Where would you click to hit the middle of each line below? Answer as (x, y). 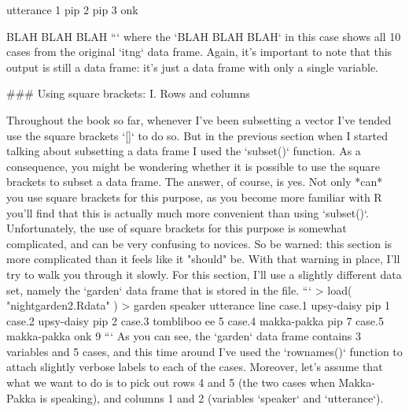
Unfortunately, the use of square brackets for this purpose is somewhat (177, 228)
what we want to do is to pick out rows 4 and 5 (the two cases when (171, 382)
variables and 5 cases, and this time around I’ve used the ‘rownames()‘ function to (204, 351)
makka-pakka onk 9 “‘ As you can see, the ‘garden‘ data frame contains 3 (184, 336)
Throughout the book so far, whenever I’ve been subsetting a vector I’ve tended (199, 119)
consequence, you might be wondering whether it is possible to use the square (193, 166)
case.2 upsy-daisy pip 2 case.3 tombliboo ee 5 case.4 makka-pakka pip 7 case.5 (195, 320)
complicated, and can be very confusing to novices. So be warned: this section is (199, 243)
